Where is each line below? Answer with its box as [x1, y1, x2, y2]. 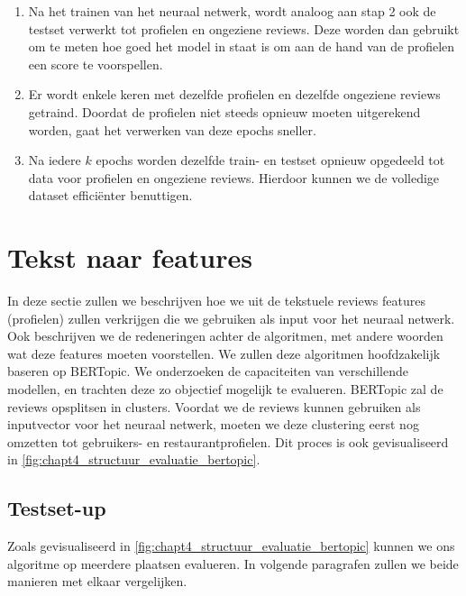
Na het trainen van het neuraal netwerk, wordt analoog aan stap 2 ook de [28, 2, 436, 20]
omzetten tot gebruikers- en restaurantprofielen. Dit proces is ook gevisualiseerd [7, 432, 449, 451]
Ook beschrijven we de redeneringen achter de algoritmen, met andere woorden [7, 326, 443, 345]
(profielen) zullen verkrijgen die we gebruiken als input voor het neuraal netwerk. [7, 308, 455, 327]
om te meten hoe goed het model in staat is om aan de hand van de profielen [28, 37, 455, 56]
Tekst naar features [7, 239, 252, 276]
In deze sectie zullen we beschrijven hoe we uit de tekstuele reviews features [7, 291, 425, 310]
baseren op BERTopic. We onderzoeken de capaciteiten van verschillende [7, 362, 408, 381]
